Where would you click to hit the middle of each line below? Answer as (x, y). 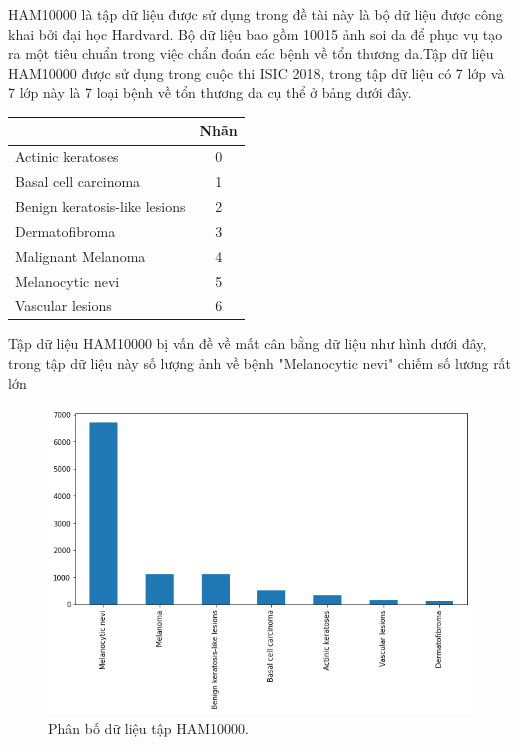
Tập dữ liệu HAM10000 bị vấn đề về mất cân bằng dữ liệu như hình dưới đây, (247, 343)
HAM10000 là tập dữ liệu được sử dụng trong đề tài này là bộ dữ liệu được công (255, 14)
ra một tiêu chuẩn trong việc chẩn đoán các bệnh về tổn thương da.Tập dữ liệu (251, 53)
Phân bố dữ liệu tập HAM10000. (148, 727)
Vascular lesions (63, 305)
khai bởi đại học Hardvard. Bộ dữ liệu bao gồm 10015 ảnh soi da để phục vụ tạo (255, 33)
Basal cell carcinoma (78, 181)
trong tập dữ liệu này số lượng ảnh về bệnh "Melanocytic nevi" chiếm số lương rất (260, 363)
